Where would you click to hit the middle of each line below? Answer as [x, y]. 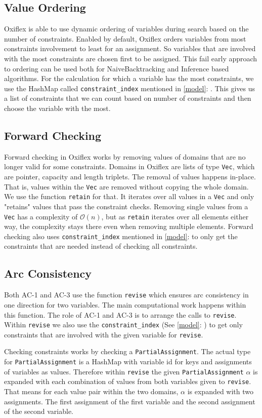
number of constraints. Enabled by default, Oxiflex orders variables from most [125, 38]
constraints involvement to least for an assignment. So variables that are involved [130, 48]
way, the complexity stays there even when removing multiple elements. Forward [129, 226]
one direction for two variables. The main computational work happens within [125, 304]
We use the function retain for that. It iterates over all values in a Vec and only [129, 196]
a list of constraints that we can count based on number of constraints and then [128, 98]
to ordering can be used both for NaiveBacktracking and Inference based [117, 68]
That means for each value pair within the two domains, [91, 391]
